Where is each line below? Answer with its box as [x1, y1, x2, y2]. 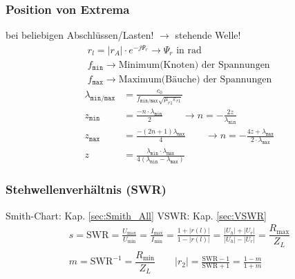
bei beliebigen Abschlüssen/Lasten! [6, 28, 154, 42]
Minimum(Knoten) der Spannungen [118, 60, 270, 70]
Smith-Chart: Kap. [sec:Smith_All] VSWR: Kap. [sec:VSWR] [6, 208, 267, 222]
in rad [176, 45, 202, 55]
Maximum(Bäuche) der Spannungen [118, 74, 272, 84]
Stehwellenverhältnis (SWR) [6, 181, 166, 198]
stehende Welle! [175, 28, 241, 42]
